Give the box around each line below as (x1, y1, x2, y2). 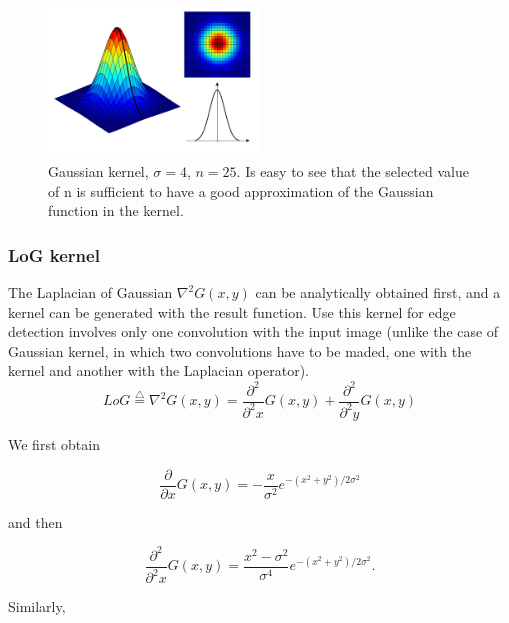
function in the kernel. (48, 200, 184, 221)
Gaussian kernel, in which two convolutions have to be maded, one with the (8, 340, 472, 361)
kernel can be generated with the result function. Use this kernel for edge (8, 301, 456, 322)
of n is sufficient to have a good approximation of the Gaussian (48, 180, 434, 201)
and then (8, 511, 63, 532)
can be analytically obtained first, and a (255, 282, 501, 303)
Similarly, (8, 596, 66, 617)
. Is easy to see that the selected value (236, 161, 469, 182)
